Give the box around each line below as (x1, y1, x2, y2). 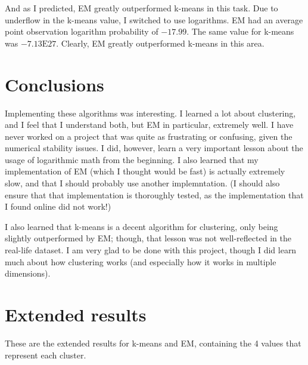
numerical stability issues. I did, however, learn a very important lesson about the (5, 142, 303, 154)
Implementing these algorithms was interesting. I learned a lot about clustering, (5, 106, 296, 119)
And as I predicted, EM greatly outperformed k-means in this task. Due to (5, 2, 278, 14)
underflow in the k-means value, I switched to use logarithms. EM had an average (5, 13, 303, 26)
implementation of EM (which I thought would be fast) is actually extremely (5, 165, 285, 177)
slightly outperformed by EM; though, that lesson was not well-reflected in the (5, 232, 291, 244)
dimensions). (5, 267, 51, 280)
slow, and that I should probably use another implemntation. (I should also (5, 177, 280, 189)
